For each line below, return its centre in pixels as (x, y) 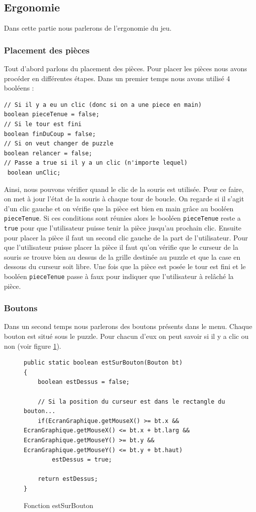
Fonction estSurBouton (58, 505)
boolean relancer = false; (48, 153)
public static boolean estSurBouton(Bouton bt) (103, 363)
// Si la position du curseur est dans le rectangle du (131, 401)
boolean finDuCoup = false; (50, 134)
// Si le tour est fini (43, 124)
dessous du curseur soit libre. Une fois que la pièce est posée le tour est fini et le (125, 266)
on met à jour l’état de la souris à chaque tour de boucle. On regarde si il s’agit (124, 199)
